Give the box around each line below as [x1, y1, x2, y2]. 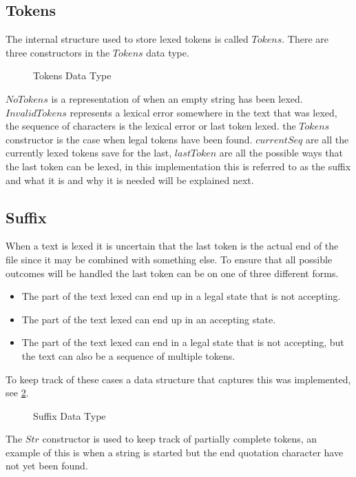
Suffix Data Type [33, 408, 106, 423]
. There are [282, 32, 329, 46]
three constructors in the [6, 45, 110, 59]
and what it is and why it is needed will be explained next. [6, 172, 254, 187]
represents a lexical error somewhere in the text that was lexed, [70, 105, 337, 119]
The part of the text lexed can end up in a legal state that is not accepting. [21, 289, 341, 303]
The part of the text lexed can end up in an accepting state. [21, 312, 276, 326]
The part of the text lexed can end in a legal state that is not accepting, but [21, 335, 344, 349]
